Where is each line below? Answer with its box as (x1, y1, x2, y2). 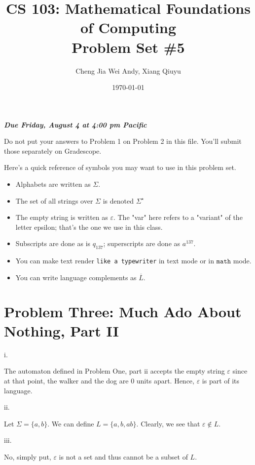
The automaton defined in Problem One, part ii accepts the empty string (4, 366, 225, 376)
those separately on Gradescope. (4, 145, 102, 156)
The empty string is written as (15, 212, 108, 222)
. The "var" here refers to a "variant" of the (113, 212, 243, 222)
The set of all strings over (15, 195, 93, 206)
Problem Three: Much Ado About (4, 301, 242, 321)
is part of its (202, 375, 240, 385)
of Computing (80, 17, 177, 38)
